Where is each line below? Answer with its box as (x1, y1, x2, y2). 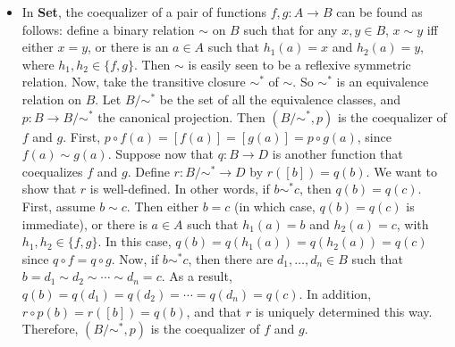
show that (21, 179, 77, 198)
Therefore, (21, 319, 79, 338)
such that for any (243, 20, 338, 38)
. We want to (366, 161, 437, 180)
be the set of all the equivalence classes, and (159, 89, 401, 108)
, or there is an (88, 37, 169, 56)
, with (396, 214, 429, 233)
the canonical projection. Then (97, 107, 265, 126)
